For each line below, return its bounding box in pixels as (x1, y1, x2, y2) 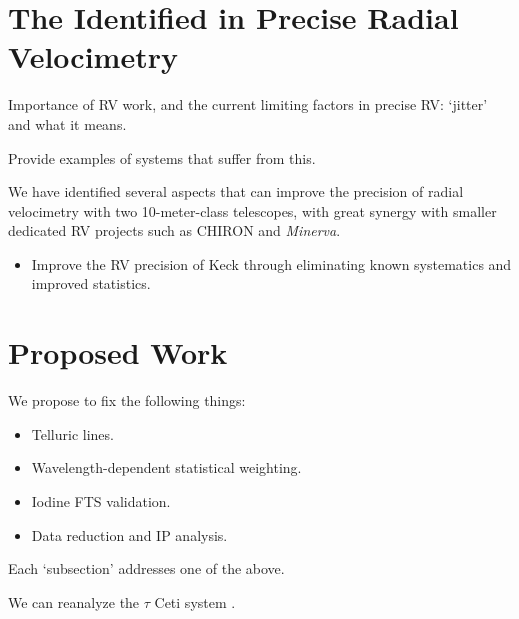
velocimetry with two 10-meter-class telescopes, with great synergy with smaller (8, 200, 497, 221)
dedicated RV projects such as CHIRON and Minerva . (8, 220, 341, 241)
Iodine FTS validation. (31, 490, 171, 511)
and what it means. (8, 113, 127, 134)
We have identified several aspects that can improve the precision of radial (8, 181, 464, 202)
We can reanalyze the (8, 591, 140, 612)
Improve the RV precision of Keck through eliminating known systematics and (31, 253, 512, 274)
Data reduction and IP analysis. (31, 524, 228, 545)
